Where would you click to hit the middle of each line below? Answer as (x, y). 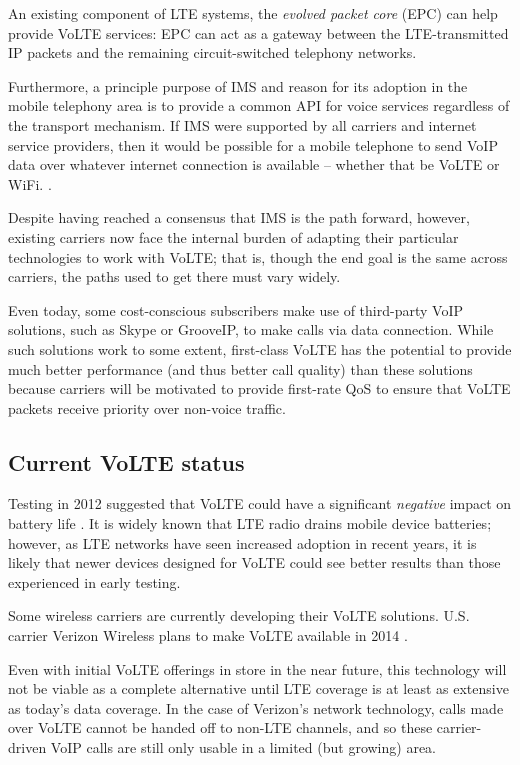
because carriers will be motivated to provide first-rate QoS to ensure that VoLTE (259, 388)
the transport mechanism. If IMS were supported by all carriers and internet (242, 124)
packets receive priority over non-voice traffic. (147, 407)
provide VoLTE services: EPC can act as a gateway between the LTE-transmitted (258, 32)
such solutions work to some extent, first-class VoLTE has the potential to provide (260, 348)
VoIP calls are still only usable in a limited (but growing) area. (243, 747)
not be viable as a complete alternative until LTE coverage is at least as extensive (258, 688)
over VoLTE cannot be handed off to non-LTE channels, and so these (220, 727)
